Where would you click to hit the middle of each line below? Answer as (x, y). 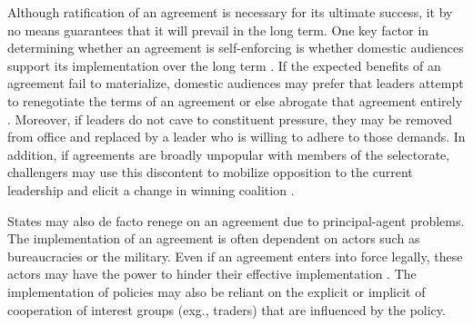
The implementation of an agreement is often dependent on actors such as (214, 238)
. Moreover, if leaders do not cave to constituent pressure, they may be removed (230, 119)
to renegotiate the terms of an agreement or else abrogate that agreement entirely (235, 100)
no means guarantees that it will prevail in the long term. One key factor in (218, 30)
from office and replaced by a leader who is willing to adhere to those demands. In (236, 137)
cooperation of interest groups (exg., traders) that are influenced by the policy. (226, 309)
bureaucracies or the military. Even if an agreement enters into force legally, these (235, 256)
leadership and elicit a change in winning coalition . (151, 189)
